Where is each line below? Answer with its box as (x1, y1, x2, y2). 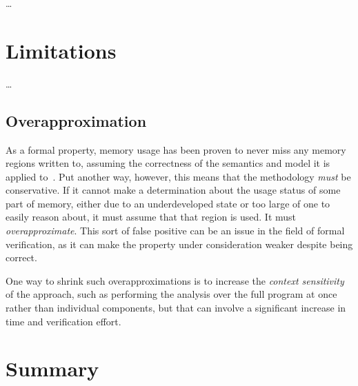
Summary (6, 354, 99, 383)
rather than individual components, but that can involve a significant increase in (6, 301, 346, 315)
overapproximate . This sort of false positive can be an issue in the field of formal (6, 223, 345, 238)
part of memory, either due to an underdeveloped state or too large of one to (6, 196, 330, 210)
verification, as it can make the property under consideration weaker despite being (6, 236, 353, 251)
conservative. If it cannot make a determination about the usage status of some (6, 183, 341, 197)
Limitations (6, 36, 117, 64)
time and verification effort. (6, 314, 121, 328)
